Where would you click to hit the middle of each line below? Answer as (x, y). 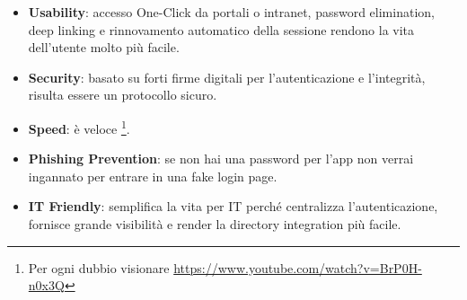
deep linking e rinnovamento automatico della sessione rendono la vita (221, 29)
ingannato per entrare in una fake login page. (153, 176)
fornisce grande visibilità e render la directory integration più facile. (215, 224)
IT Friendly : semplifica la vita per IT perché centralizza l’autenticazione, (233, 206)
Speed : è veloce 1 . (79, 127)
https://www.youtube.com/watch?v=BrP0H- (298, 267)
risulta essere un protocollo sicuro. (123, 95)
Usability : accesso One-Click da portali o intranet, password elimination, (231, 12)
